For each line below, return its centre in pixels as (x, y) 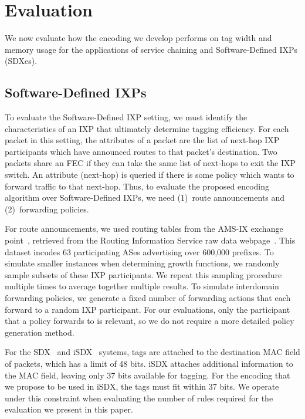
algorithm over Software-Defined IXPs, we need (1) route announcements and (145, 197)
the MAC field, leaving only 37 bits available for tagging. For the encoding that (148, 375)
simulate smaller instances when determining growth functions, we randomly (142, 263)
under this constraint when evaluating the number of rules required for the (139, 398)
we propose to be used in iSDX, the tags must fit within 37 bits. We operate (142, 386)
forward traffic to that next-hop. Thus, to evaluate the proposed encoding (137, 186)
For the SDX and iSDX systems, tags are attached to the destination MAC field (152, 352)
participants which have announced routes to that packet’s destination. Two (141, 151)
